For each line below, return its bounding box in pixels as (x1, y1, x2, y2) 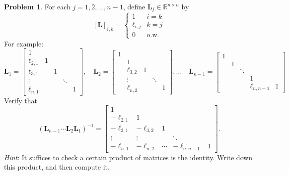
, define (123, 1, 145, 11)
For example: (4, 38, 44, 48)
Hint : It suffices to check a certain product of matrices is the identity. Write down (4, 152, 253, 162)
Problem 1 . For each (4, 1, 71, 11)
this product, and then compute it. (4, 162, 110, 172)
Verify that (4, 95, 37, 105)
